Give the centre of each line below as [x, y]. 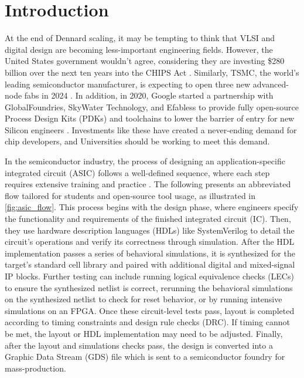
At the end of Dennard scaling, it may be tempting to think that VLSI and [140, 38]
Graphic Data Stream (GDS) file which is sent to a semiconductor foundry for [145, 357]
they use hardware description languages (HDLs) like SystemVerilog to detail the [150, 230]
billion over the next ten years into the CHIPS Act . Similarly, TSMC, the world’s [152, 72]
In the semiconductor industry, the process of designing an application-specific [145, 161]
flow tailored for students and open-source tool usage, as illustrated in [130, 195]
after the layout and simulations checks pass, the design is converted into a [139, 345]
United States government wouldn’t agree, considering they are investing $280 [145, 61]
